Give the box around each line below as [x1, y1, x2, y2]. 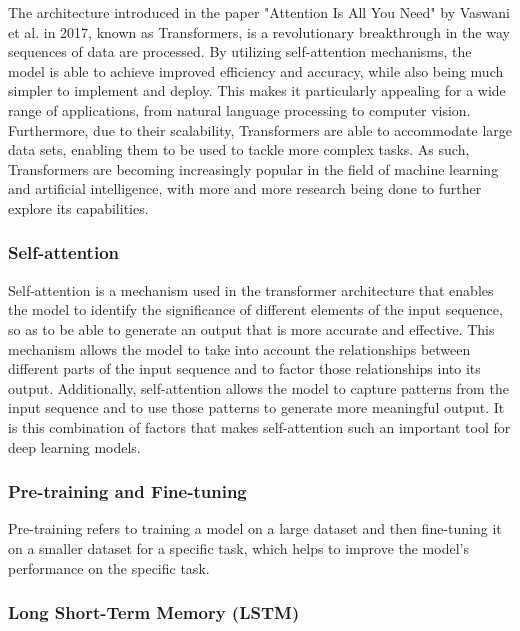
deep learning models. [8, 436, 141, 457]
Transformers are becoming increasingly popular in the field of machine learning [8, 158, 499, 179]
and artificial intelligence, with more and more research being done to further [8, 178, 482, 199]
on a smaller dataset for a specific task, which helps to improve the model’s [8, 537, 469, 558]
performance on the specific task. [8, 557, 210, 578]
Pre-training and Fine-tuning [8, 479, 247, 504]
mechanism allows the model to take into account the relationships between [8, 338, 471, 359]
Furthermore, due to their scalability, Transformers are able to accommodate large [8, 119, 512, 140]
